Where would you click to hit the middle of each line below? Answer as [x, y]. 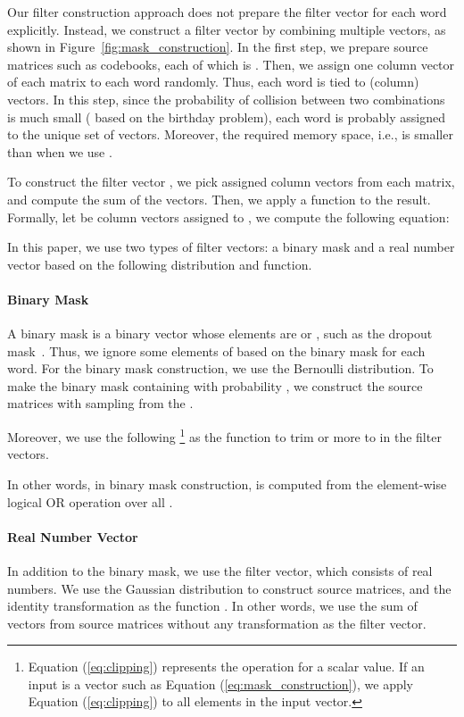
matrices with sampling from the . [100, 403]
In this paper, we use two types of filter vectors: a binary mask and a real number [231, 247]
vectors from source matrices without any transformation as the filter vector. [217, 623]
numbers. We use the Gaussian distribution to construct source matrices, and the [229, 588]
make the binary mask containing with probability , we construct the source [215, 385]
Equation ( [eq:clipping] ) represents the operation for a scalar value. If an [226, 667]
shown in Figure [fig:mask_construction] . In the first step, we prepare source [218, 47]
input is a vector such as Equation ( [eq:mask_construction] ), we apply [220, 684]
